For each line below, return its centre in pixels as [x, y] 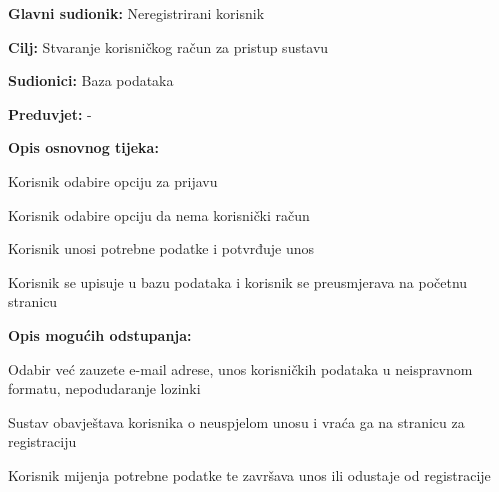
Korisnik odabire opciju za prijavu [113, 180]
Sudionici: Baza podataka [91, 80]
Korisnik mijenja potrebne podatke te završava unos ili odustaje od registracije [249, 474]
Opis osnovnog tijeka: [83, 147]
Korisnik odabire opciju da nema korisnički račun [159, 214]
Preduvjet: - [50, 113]
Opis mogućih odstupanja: [100, 334]
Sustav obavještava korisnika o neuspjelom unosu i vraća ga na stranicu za [236, 421]
